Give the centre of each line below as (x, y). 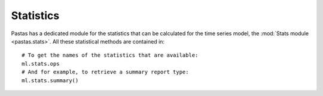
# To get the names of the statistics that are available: (110, 55)
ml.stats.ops (41, 64)
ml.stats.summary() (50, 80)
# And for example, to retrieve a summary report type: (105, 72)
